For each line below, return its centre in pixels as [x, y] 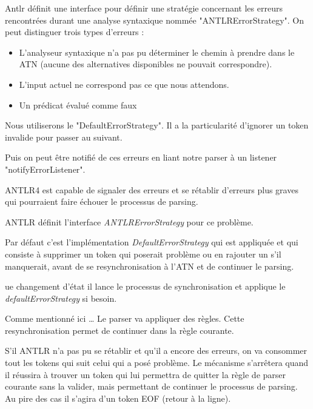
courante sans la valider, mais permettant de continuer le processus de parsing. [151, 386]
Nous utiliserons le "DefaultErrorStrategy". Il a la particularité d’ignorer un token [157, 125]
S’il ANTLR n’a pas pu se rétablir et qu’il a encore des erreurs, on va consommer [156, 351]
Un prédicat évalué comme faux [78, 105]
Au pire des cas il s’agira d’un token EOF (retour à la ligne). [118, 398]
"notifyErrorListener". [45, 169]
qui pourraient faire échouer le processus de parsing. [102, 201]
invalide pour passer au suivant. [64, 137]
